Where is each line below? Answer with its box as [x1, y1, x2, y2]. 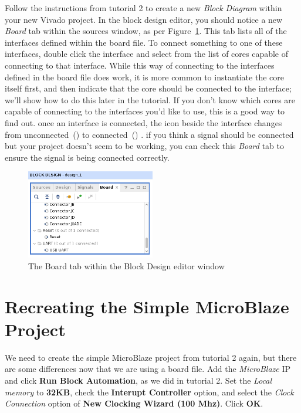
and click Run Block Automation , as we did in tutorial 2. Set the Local [5, 374, 272, 386]
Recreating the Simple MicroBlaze [5, 294, 289, 318]
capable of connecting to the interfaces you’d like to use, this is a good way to [5, 105, 285, 117]
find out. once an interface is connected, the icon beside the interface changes [5, 116, 282, 128]
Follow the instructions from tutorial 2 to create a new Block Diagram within [5, 2, 282, 13]
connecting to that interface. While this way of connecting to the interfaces [5, 59, 275, 71]
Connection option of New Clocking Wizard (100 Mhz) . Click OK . [5, 397, 263, 409]
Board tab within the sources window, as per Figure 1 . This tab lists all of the [5, 25, 287, 37]
